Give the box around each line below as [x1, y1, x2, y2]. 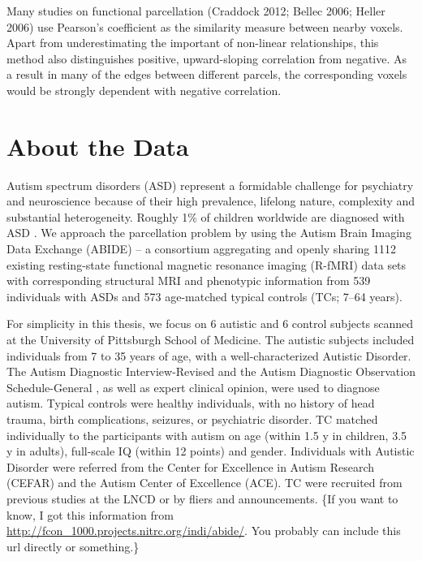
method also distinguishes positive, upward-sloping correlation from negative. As [6, 50, 407, 67]
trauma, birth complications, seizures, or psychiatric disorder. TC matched [6, 411, 378, 427]
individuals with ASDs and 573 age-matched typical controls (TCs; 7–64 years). [6, 287, 403, 304]
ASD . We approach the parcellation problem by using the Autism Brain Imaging [6, 224, 411, 241]
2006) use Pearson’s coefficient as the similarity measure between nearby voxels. [6, 18, 403, 35]
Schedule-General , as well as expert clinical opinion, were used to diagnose [6, 378, 380, 395]
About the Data [6, 129, 189, 162]
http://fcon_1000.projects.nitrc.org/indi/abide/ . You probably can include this [6, 522, 401, 539]
